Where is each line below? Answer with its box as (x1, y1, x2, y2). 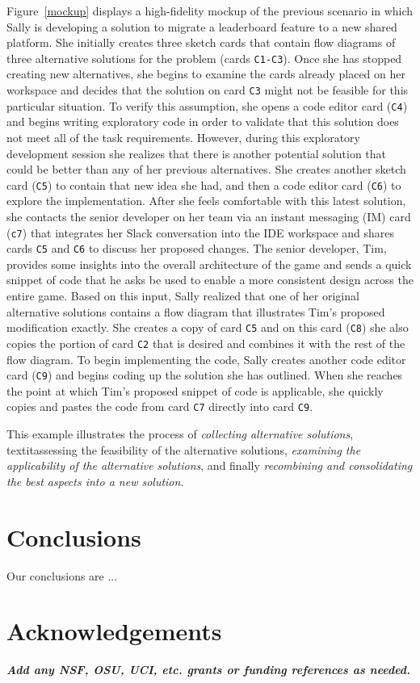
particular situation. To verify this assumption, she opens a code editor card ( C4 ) (6, 97, 408, 114)
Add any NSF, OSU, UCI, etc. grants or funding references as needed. (6, 661, 411, 678)
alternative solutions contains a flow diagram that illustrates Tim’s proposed (6, 303, 385, 320)
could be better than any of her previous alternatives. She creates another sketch (6, 161, 406, 178)
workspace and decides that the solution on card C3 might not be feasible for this (6, 82, 409, 98)
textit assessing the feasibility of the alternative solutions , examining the (6, 441, 361, 458)
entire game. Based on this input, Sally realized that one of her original (6, 287, 359, 304)
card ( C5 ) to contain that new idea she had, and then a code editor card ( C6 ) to (6, 176, 401, 193)
